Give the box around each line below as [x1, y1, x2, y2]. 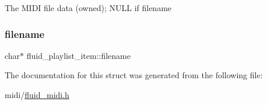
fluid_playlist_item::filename [26, 49, 131, 61]
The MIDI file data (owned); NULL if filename [5, 2, 172, 13]
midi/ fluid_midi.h [5, 89, 69, 100]
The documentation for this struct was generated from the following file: [5, 69, 263, 81]
